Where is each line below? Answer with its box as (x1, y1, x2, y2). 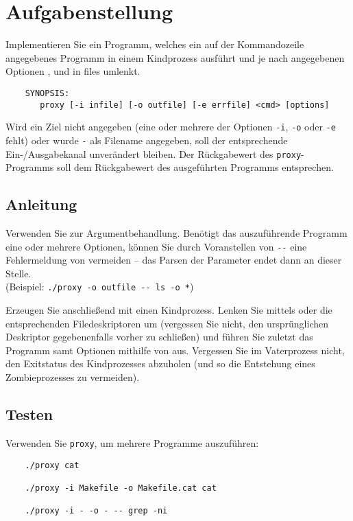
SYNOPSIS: (25, 88, 70, 98)
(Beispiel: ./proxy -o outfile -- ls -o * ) (5, 279, 194, 294)
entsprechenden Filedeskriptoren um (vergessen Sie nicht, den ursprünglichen (5, 316, 329, 330)
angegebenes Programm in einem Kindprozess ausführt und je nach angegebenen (5, 50, 345, 65)
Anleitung (5, 194, 77, 215)
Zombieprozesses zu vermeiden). (5, 370, 140, 384)
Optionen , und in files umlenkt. (5, 64, 141, 78)
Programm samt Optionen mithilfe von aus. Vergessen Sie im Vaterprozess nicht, (5, 343, 345, 357)
